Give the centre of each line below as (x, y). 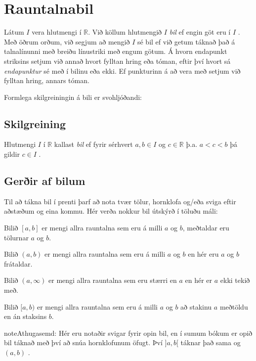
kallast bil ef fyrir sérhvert (93, 144)
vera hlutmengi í (57, 32)
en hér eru (203, 254)
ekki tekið (235, 280)
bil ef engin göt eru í (200, 32)
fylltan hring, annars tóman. (47, 80)
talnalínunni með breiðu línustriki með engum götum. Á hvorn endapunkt (116, 51)
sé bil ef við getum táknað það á (186, 41)
